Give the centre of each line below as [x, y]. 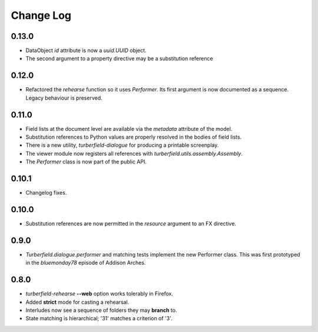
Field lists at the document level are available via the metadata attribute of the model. [129, 129]
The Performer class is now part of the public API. [86, 162]
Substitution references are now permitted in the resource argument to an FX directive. [131, 223]
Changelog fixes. [46, 193]
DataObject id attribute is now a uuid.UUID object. [86, 51]
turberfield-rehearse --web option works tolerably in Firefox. [100, 294]
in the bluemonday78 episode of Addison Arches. [86, 263]
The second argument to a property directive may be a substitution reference [119, 58]
